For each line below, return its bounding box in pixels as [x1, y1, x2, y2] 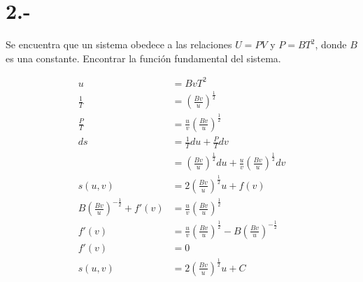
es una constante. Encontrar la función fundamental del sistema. [6, 50, 281, 65]
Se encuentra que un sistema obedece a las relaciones [6, 37, 232, 52]
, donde [315, 37, 347, 52]
